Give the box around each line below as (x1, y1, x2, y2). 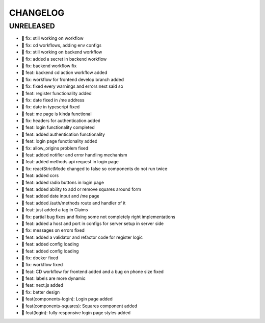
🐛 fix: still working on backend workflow (21, 49, 103, 55)
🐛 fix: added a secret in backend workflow (21, 56, 107, 62)
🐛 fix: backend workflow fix (21, 63, 77, 69)
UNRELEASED (9, 22, 55, 30)
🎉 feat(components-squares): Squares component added (21, 303, 137, 309)
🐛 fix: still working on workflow (21, 35, 83, 41)
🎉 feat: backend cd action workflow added (21, 70, 107, 75)
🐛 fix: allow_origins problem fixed (21, 145, 88, 151)
